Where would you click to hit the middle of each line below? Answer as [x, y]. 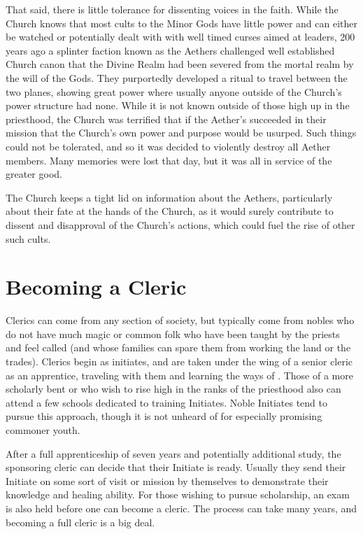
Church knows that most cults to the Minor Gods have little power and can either [181, 23]
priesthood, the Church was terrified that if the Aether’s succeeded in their [166, 119]
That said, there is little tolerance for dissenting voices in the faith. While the [172, 9]
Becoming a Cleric [96, 287]
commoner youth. [43, 429]
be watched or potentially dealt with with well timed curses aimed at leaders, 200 [180, 37]
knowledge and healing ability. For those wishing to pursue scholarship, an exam [178, 494]
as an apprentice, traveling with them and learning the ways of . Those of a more [179, 375]
